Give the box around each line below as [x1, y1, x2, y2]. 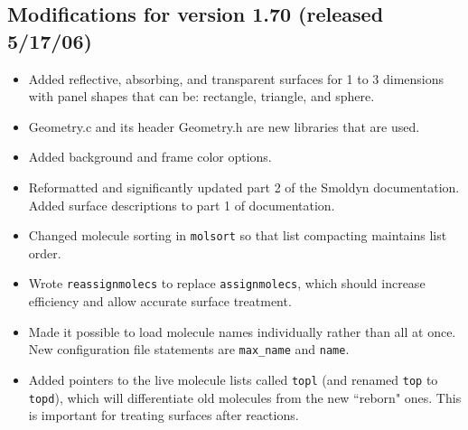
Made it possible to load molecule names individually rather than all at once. [28, 322, 456, 341]
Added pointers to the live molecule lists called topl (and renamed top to [28, 369, 438, 388]
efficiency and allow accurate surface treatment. [28, 292, 292, 311]
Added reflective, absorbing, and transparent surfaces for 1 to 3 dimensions [28, 69, 445, 88]
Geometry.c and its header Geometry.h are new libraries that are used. [28, 117, 420, 136]
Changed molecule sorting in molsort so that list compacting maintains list [28, 226, 447, 245]
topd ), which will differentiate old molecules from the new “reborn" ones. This [28, 388, 462, 407]
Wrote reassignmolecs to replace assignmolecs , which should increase [28, 274, 426, 293]
